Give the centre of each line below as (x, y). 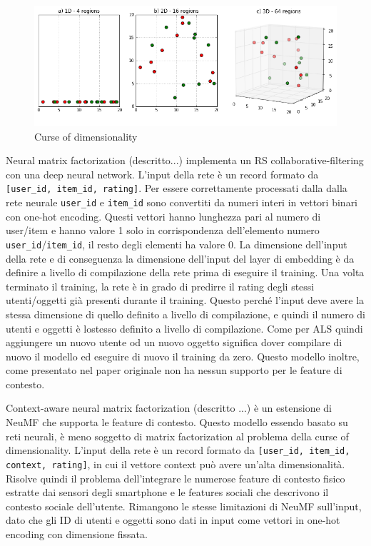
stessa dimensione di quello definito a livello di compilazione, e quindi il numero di (185, 314)
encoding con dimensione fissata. (77, 534)
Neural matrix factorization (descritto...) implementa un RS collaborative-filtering (185, 160)
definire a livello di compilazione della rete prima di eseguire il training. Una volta (185, 272)
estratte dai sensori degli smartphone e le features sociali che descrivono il (167, 492)
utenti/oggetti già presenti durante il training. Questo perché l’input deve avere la (185, 300)
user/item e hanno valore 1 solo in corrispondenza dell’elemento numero (163, 230)
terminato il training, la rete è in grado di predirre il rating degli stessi (160, 286)
